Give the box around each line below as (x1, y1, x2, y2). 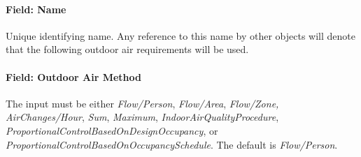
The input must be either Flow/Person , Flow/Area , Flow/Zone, (6, 96, 279, 110)
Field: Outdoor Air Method (6, 69, 141, 84)
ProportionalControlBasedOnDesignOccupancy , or (6, 123, 218, 137)
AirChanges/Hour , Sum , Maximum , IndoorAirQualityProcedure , (6, 110, 279, 124)
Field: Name (6, 1, 66, 16)
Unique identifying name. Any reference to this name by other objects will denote (6, 28, 355, 43)
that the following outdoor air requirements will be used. (6, 42, 249, 57)
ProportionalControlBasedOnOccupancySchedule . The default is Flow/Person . (6, 137, 338, 151)
